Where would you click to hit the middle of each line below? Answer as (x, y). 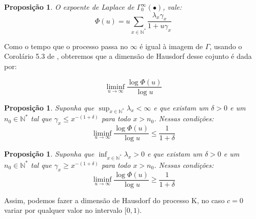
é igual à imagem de (171, 46)
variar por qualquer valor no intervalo (63, 210)
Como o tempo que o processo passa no (66, 46)
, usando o (226, 46)
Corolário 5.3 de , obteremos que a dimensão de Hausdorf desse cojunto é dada (128, 56)
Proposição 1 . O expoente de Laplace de (69, 7)
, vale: (172, 7)
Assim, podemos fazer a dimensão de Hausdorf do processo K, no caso (114, 200)
